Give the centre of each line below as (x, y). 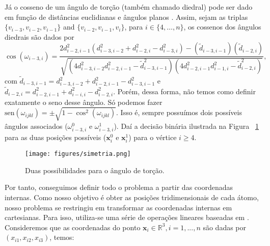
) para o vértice (153, 137)
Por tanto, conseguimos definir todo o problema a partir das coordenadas (119, 187)
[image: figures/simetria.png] (78, 154)
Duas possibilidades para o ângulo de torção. (95, 170)
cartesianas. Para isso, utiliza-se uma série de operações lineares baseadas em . (127, 217)
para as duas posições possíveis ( (56, 137)
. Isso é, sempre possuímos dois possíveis (179, 112)
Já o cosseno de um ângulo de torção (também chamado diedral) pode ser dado (129, 7)
